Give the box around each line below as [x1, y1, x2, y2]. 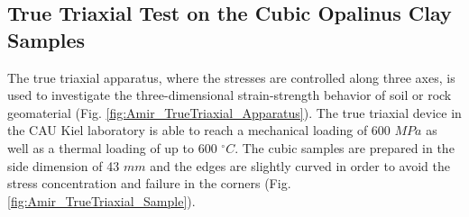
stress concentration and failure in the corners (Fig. [7, 174, 291, 193]
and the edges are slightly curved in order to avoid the [150, 156, 450, 175]
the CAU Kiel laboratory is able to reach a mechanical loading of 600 [7, 121, 391, 140]
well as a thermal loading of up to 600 [7, 138, 217, 157]
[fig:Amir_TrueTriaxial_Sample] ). [7, 191, 196, 210]
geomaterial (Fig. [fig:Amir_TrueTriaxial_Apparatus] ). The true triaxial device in [7, 103, 462, 122]
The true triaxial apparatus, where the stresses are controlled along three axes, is [7, 68, 455, 86]
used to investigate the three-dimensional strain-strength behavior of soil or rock [7, 86, 452, 104]
